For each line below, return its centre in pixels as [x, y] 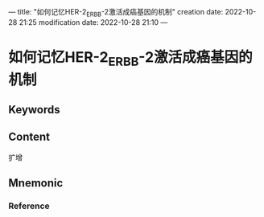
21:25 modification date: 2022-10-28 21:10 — [93, 22]
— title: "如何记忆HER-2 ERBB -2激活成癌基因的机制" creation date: [116, 13]
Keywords [34, 110]
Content [29, 137]
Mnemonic [36, 183]
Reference [29, 206]
